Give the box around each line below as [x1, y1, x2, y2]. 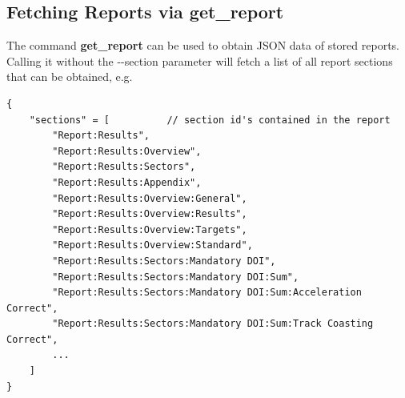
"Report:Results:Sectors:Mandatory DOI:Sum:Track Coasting [52, 318, 374, 330]
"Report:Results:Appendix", [52, 176, 202, 188]
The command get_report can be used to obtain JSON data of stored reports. [6, 37, 399, 54]
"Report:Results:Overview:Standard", [52, 239, 253, 251]
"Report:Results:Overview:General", [52, 192, 247, 204]
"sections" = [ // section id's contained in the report [29, 114, 391, 126]
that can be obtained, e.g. [6, 68, 133, 85]
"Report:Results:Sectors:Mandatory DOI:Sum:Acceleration [52, 287, 362, 299]
